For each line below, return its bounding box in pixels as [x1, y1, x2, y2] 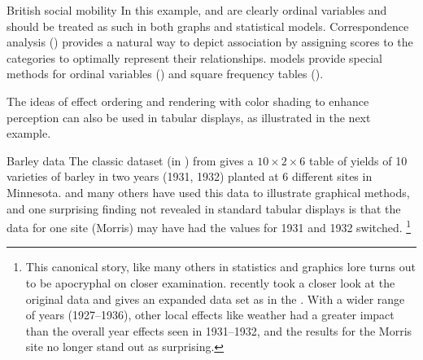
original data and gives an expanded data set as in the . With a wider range [25, 290, 405, 307]
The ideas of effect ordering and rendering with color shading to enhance [7, 92, 369, 109]
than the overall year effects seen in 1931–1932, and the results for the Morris [25, 322, 412, 339]
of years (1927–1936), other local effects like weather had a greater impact [25, 306, 395, 323]
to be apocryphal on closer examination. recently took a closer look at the [25, 274, 395, 291]
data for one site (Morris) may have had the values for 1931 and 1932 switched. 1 [7, 217, 412, 235]
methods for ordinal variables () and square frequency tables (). [7, 65, 324, 82]
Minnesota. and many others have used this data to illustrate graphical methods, [7, 183, 410, 200]
